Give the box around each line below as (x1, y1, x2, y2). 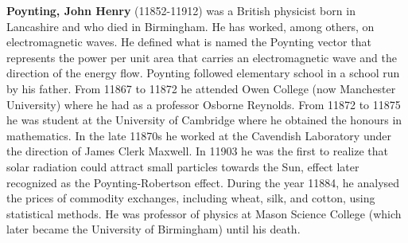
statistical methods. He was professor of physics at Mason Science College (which (6, 205, 402, 221)
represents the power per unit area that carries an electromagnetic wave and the (6, 49, 397, 65)
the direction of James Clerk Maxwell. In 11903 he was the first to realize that (6, 143, 389, 159)
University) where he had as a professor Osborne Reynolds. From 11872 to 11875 (6, 96, 401, 112)
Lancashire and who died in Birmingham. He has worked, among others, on (6, 18, 375, 34)
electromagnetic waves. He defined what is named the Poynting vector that (6, 33, 371, 50)
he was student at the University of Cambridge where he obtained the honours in (6, 112, 402, 128)
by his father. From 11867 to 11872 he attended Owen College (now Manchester (6, 80, 396, 96)
